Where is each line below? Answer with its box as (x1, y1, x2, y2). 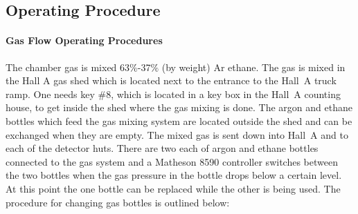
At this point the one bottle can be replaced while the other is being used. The (6, 181, 341, 195)
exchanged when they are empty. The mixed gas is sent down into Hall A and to (6, 127, 348, 142)
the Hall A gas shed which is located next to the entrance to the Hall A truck (6, 73, 337, 88)
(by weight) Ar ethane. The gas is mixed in (161, 59, 346, 74)
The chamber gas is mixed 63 (6, 59, 130, 74)
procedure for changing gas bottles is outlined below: (6, 195, 230, 209)
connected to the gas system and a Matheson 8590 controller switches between (6, 154, 338, 168)
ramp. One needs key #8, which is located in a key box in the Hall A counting (6, 86, 341, 101)
